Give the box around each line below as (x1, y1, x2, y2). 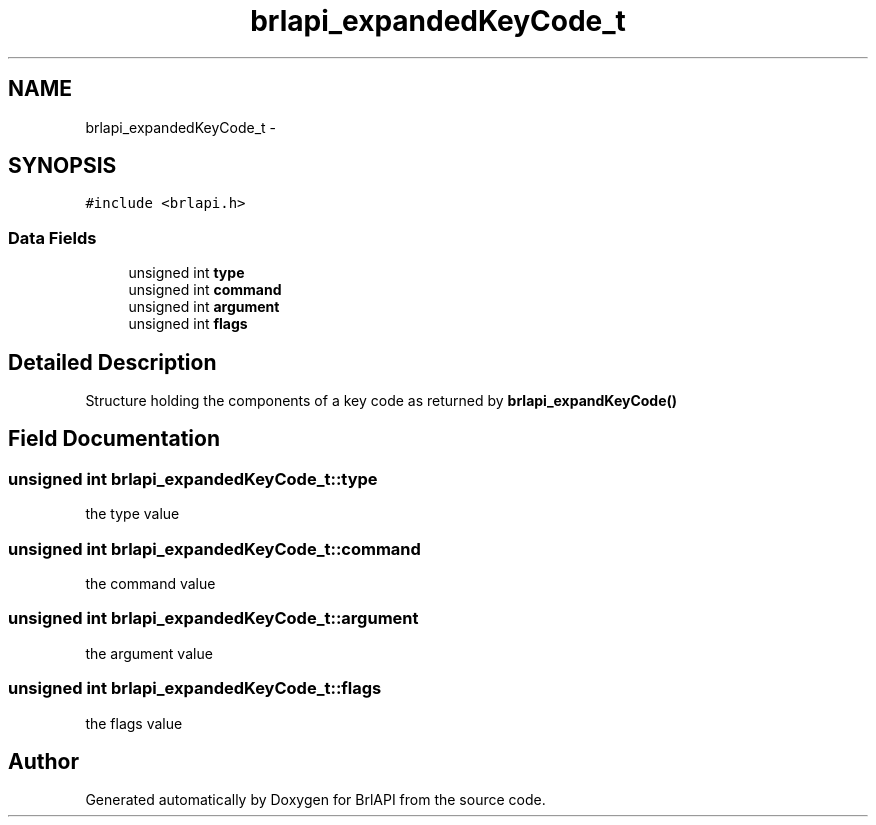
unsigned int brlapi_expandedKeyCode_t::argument (8, 608, 419, 629)
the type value (85, 505, 180, 523)
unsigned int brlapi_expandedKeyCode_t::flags (8, 678, 382, 699)
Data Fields (8, 227, 97, 248)
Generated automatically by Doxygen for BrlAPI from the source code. (85, 791, 546, 809)
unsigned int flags (128, 315, 248, 333)
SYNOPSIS (8, 153, 117, 179)
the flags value (85, 714, 183, 732)
